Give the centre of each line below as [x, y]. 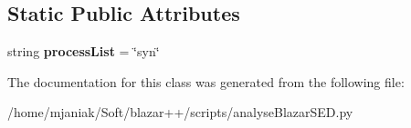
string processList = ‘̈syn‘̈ [84, 51]
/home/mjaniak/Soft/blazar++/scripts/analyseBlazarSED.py [180, 112]
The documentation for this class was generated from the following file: [206, 81]
